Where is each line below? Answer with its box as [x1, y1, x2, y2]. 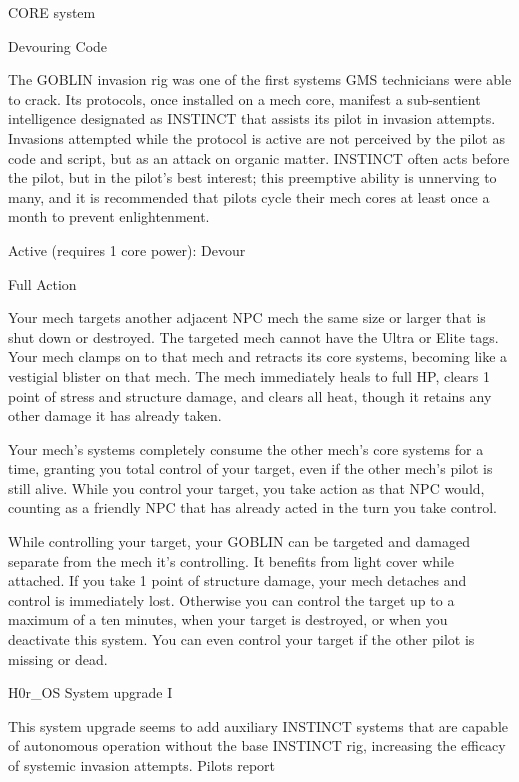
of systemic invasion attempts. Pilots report [8, 755, 276, 775]
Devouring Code [8, 35, 108, 56]
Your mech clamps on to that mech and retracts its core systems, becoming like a [8, 346, 508, 367]
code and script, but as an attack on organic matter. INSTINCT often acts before [8, 147, 510, 168]
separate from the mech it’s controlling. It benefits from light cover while [8, 550, 455, 571]
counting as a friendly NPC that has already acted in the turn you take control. [8, 497, 497, 518]
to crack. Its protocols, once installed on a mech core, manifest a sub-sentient [8, 88, 481, 109]
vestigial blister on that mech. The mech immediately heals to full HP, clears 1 [8, 365, 490, 386]
